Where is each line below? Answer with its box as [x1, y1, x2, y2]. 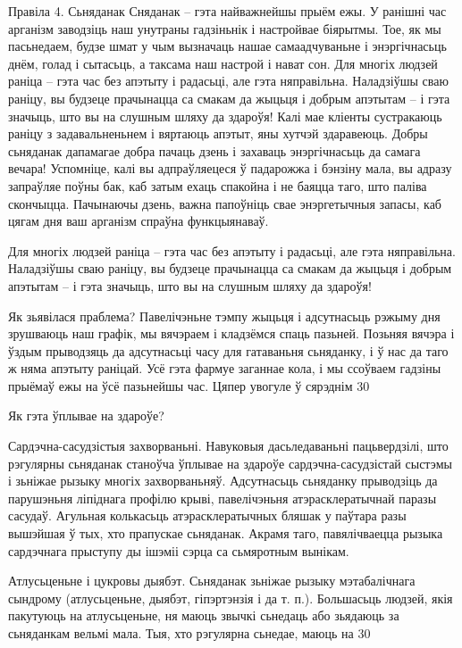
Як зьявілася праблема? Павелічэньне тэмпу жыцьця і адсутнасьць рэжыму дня [8, 306, 441, 325]
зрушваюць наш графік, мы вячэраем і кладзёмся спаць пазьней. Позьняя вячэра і [8, 324, 455, 343]
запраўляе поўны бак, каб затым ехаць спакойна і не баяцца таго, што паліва [8, 176, 427, 195]
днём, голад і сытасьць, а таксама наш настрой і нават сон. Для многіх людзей [8, 54, 438, 72]
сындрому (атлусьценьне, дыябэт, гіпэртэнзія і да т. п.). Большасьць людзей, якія [8, 588, 453, 607]
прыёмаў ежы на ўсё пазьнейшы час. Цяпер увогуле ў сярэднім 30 [8, 376, 370, 395]
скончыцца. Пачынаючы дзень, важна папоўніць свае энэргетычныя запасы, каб [8, 194, 441, 212]
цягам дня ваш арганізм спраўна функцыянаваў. [8, 212, 269, 230]
